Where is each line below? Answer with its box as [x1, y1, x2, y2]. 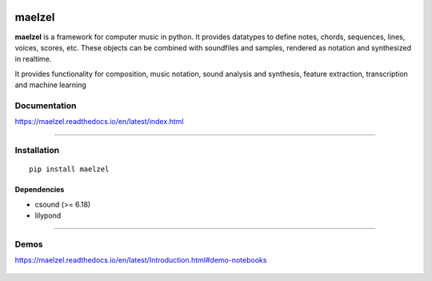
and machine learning [14, 80, 87, 90]
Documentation [14, 100, 77, 111]
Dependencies [14, 185, 65, 195]
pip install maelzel [29, 165, 110, 174]
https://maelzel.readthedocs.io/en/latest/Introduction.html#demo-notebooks [14, 255, 267, 265]
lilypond [34, 211, 62, 220]
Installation [14, 144, 60, 155]
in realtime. [14, 54, 52, 64]
